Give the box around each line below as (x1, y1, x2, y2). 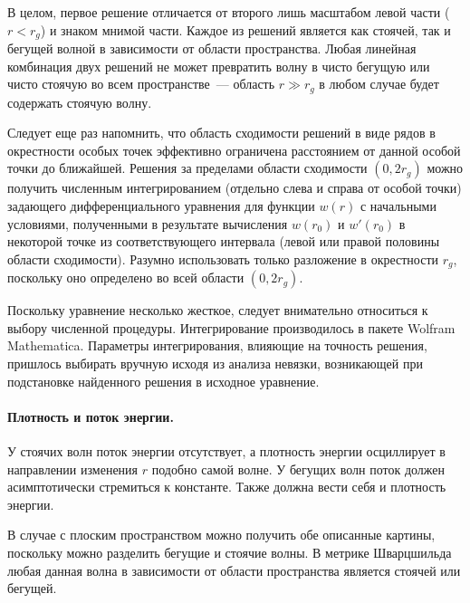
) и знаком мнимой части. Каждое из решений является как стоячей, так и (40, 20, 451, 39)
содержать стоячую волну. (7, 92, 152, 111)
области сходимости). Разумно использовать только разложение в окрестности (7, 249, 438, 268)
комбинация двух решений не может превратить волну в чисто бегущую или (7, 56, 430, 75)
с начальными (360, 196, 436, 215)
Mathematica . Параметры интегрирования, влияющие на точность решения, (7, 336, 427, 355)
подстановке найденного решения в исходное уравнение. (7, 371, 320, 390)
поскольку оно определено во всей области (7, 268, 245, 287)
